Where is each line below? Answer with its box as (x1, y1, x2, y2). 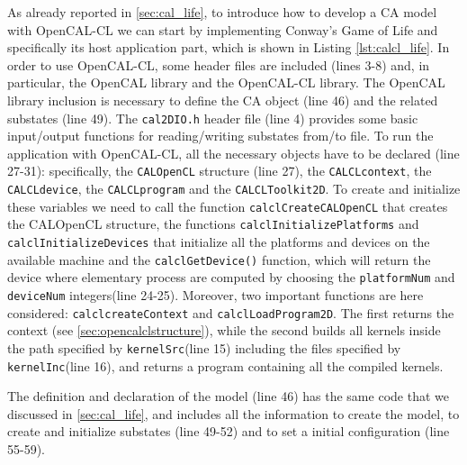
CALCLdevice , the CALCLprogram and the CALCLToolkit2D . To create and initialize (7, 179, 461, 198)
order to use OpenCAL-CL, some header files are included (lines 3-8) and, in (7, 55, 430, 74)
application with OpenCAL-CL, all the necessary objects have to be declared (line (7, 143, 460, 162)
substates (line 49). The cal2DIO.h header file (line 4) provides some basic (7, 108, 418, 127)
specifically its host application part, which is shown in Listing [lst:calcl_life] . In (7, 38, 450, 57)
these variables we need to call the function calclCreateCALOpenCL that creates (7, 196, 448, 215)
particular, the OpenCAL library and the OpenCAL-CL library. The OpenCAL (7, 73, 445, 92)
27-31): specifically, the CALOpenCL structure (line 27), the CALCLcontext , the (7, 161, 432, 180)
